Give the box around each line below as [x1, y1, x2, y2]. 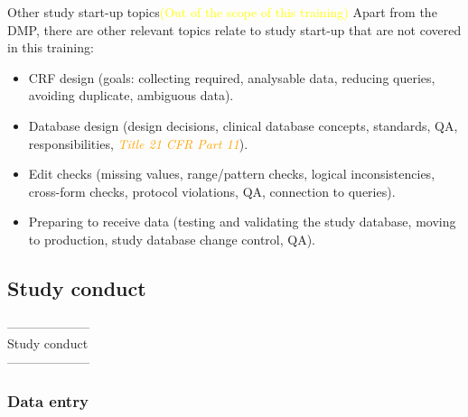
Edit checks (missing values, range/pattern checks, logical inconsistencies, [28, 164, 435, 183]
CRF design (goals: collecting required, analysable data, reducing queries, [28, 68, 435, 87]
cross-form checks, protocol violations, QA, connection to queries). [28, 181, 396, 200]
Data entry [7, 390, 89, 412]
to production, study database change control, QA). [28, 229, 316, 248]
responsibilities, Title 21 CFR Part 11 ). [28, 134, 248, 153]
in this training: [7, 38, 94, 57]
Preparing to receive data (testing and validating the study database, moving [28, 212, 456, 231]
